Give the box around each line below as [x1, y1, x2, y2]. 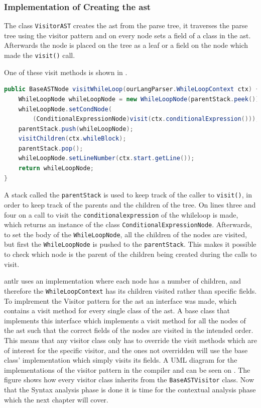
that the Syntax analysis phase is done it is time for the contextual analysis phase [4, 384, 256, 394]
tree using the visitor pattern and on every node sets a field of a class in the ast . [4, 30, 251, 40]
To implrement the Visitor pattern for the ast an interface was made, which [4, 295, 237, 306]
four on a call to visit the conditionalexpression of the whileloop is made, [4, 209, 238, 220]
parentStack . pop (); [18, 145, 83, 152]
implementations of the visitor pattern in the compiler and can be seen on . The [4, 364, 250, 375]
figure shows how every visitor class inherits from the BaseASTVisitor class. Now [4, 374, 254, 385]
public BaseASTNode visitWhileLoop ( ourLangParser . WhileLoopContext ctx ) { [4, 86, 259, 93]
